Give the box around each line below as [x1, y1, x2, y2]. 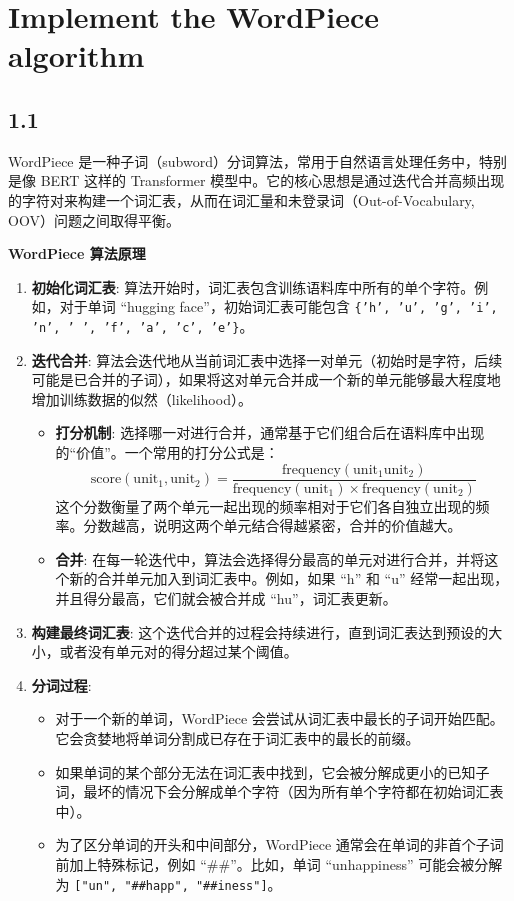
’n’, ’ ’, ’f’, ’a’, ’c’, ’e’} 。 [31, 315, 254, 336]
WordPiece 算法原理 [8, 243, 146, 264]
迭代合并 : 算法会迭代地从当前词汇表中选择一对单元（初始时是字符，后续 [31, 349, 503, 370]
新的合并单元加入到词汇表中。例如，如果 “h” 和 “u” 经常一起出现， [69, 568, 509, 589]
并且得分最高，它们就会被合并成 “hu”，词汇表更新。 [55, 588, 397, 609]
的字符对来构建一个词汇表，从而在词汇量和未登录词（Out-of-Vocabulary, [8, 189, 475, 210]
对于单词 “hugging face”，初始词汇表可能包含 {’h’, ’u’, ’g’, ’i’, [59, 296, 498, 317]
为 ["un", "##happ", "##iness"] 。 [55, 873, 282, 894]
